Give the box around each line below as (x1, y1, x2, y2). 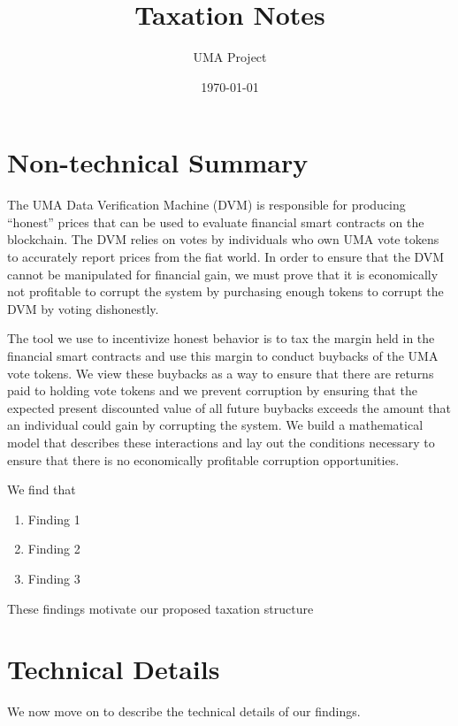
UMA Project (193, 48, 267, 66)
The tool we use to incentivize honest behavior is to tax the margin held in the (7, 329, 435, 348)
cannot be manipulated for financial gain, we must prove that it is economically (7, 264, 439, 283)
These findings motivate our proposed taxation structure (7, 599, 314, 617)
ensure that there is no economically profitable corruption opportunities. (7, 450, 400, 469)
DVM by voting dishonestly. (7, 299, 159, 317)
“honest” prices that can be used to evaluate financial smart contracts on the (7, 212, 424, 231)
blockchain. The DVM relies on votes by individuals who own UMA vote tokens (7, 230, 439, 248)
